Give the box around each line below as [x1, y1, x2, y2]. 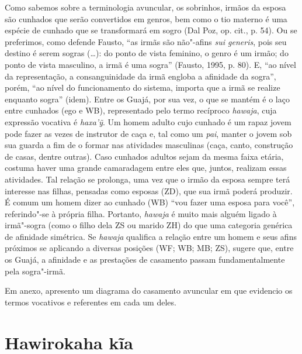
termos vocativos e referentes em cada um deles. [5, 295, 176, 308]
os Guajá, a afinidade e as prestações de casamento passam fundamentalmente [5, 253, 285, 266]
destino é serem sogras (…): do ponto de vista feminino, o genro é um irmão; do [5, 47, 289, 59]
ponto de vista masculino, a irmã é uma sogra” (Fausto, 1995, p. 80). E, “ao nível [5, 58, 296, 70]
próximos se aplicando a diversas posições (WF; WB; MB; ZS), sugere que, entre [5, 242, 294, 254]
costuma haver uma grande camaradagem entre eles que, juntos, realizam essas [5, 161, 287, 174]
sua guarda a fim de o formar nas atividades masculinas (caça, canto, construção [5, 139, 293, 151]
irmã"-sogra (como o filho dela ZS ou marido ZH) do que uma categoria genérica [5, 219, 293, 231]
